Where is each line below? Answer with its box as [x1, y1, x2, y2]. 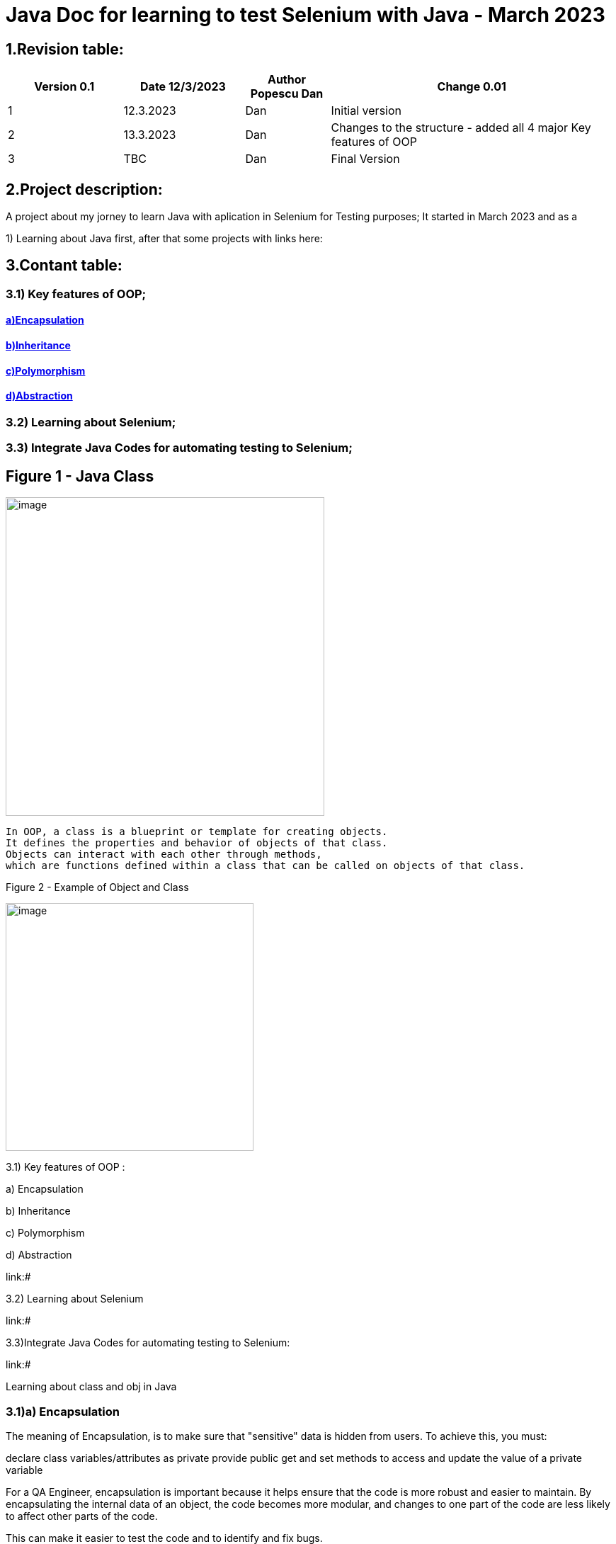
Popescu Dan [250, 86, 324, 101]
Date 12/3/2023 [140, 79, 226, 94]
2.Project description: [6, 180, 163, 198]
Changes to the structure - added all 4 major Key [331, 120, 591, 135]
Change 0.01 [437, 79, 506, 94]
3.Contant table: [6, 256, 122, 275]
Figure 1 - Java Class [6, 467, 154, 485]
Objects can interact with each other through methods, [6, 848, 322, 861]
